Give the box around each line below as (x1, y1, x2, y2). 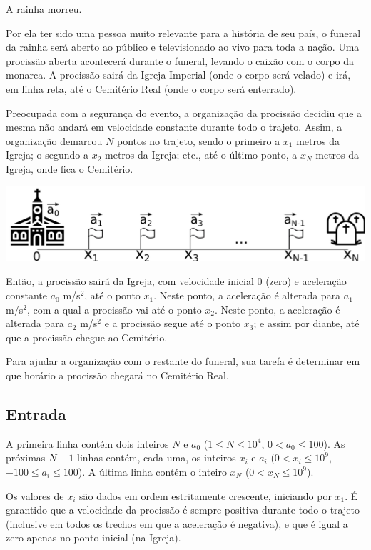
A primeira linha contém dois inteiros (6, 436, 169, 451)
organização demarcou (6, 133, 103, 148)
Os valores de (6, 488, 64, 503)
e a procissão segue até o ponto (104, 316, 241, 331)
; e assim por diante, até (253, 316, 360, 331)
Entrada (6, 403, 66, 424)
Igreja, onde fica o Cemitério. (6, 161, 133, 176)
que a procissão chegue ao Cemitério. (6, 329, 168, 344)
